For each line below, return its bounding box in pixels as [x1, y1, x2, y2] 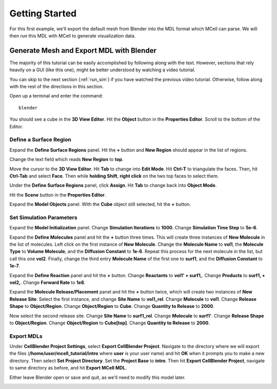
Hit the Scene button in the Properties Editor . [9, 191, 106, 198]
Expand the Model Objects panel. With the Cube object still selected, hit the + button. [9, 201, 191, 207]
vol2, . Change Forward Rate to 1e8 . [9, 279, 86, 285]
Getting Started [9, 8, 77, 19]
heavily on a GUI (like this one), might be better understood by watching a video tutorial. [9, 67, 196, 73]
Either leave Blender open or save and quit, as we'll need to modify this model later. [9, 374, 186, 380]
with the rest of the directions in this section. [9, 84, 104, 90]
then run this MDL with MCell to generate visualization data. [9, 32, 136, 38]
